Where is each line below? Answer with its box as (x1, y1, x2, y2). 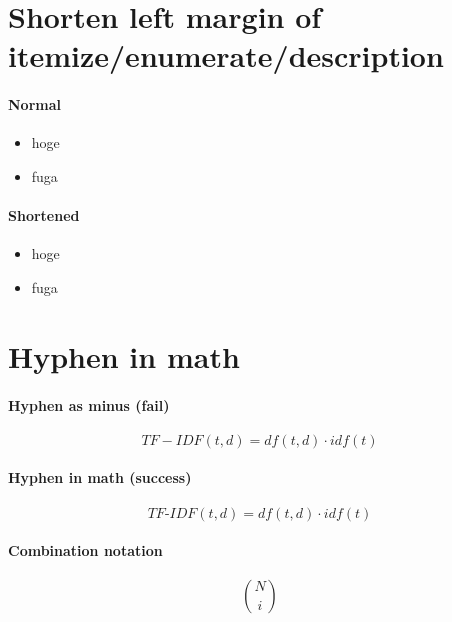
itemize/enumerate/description (8, 35, 444, 76)
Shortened (8, 205, 80, 226)
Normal (8, 94, 61, 115)
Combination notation (8, 540, 163, 561)
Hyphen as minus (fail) (8, 394, 170, 415)
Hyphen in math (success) (8, 467, 192, 488)
